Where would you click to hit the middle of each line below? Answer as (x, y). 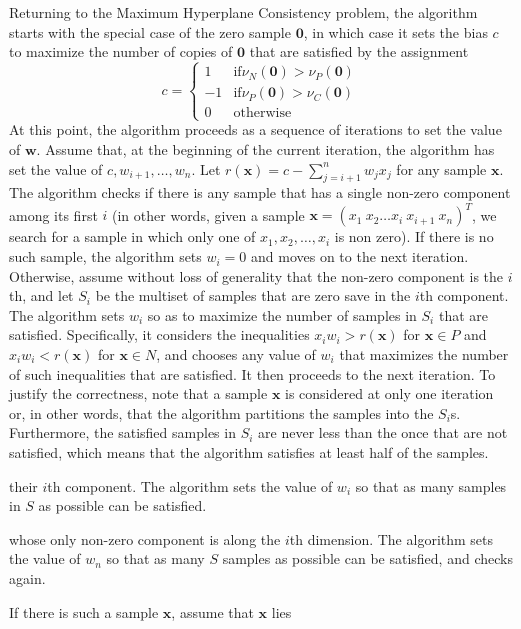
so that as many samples (431, 485)
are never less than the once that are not (383, 432)
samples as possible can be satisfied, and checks (367, 558)
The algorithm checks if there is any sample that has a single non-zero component (260, 192)
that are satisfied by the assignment (359, 51)
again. (27, 577)
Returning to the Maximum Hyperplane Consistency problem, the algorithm (243, 12)
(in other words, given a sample (208, 214)
